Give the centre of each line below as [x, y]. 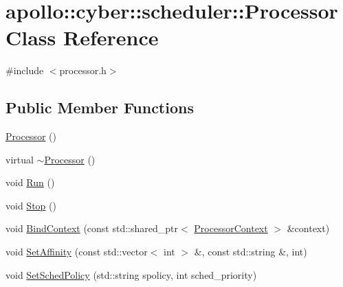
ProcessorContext [231, 228]
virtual [20, 159]
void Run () [30, 182]
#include [25, 70]
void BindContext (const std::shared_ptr [92, 228]
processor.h [83, 70]
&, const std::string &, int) [251, 252]
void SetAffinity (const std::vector [77, 252]
